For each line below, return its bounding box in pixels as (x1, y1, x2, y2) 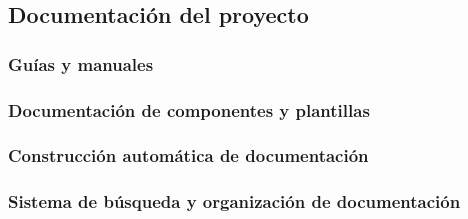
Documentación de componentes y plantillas (8, 97, 370, 122)
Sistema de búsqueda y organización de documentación (8, 189, 461, 214)
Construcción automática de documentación (8, 143, 369, 168)
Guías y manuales (8, 51, 154, 76)
